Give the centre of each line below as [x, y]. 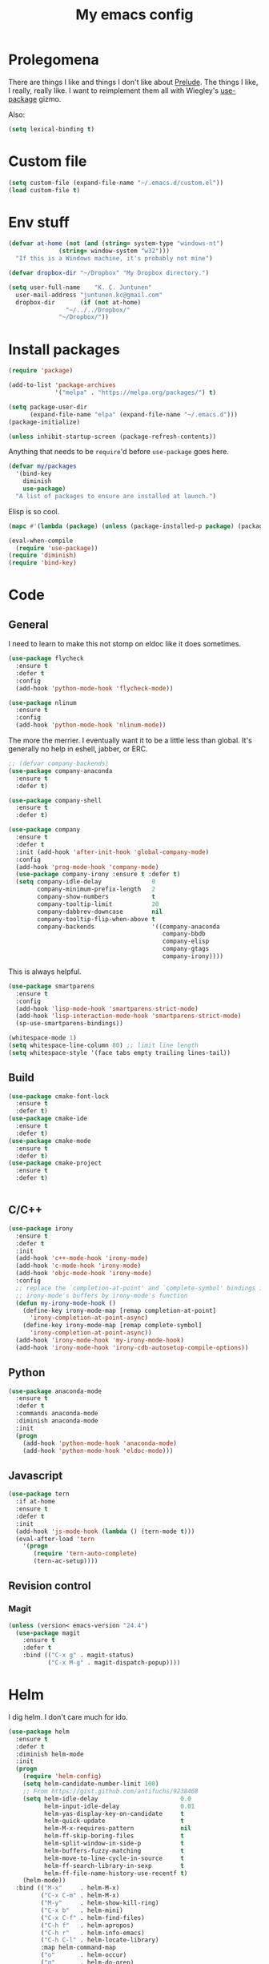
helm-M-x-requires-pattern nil [118, 1829]
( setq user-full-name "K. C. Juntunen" [80, 287]
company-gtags [186, 949]
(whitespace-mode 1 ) [43, 1038]
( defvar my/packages [43, 466]
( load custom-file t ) [44, 190]
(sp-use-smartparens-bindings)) [70, 1024]
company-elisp [186, 942]
